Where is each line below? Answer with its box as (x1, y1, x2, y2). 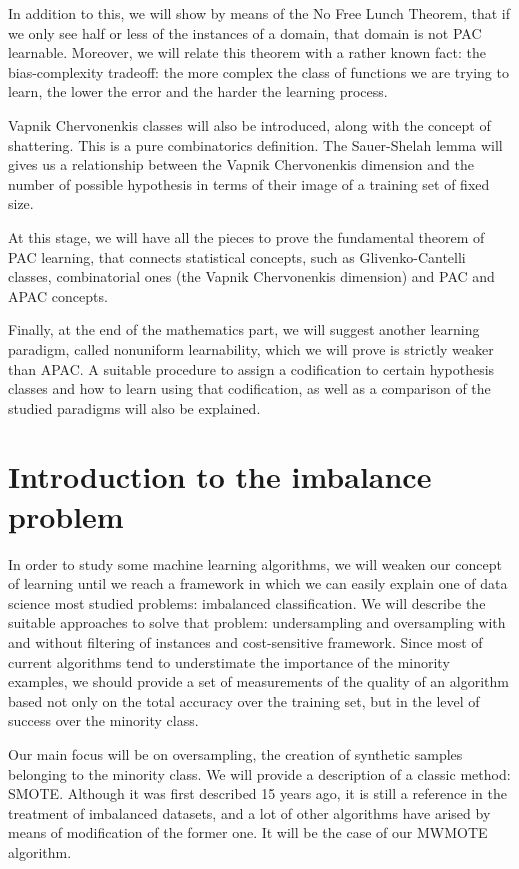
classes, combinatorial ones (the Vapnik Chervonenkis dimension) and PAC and (8, 266, 495, 287)
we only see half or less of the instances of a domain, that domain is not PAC (8, 22, 482, 43)
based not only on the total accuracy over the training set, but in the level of (8, 690, 480, 711)
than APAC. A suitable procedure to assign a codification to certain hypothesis (8, 358, 495, 379)
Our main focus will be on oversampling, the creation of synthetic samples (8, 743, 463, 764)
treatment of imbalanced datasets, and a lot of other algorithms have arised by (8, 802, 491, 823)
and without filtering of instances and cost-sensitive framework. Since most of (8, 631, 483, 652)
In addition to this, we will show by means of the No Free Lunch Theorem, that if (8, 3, 510, 23)
